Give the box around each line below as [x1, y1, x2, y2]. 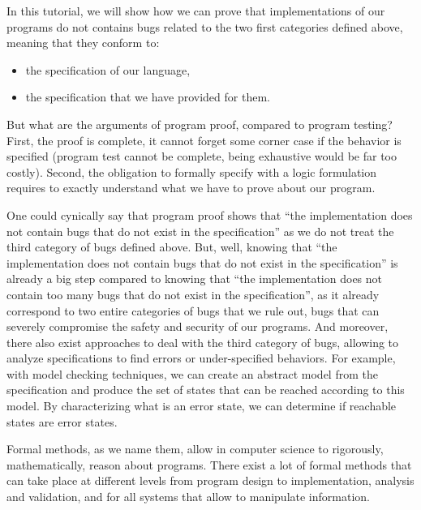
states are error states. [6, 413, 118, 430]
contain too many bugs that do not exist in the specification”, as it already [6, 285, 380, 302]
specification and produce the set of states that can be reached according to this [6, 381, 405, 398]
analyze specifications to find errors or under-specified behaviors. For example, [6, 349, 396, 366]
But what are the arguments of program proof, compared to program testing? [6, 115, 393, 132]
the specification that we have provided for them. [25, 88, 270, 105]
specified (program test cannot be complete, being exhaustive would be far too [6, 148, 397, 165]
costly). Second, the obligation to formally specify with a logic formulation [6, 163, 377, 180]
